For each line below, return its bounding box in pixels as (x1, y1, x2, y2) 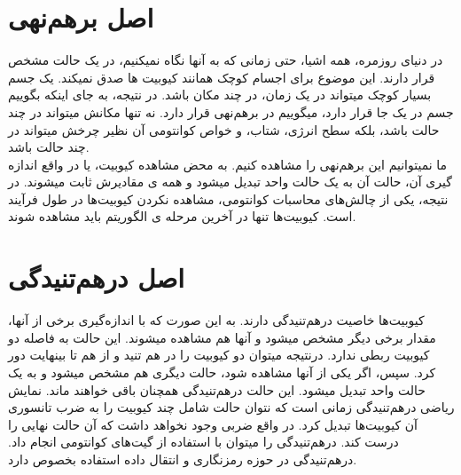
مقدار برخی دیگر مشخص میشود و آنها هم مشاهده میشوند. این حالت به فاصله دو (8, 328, 436, 346)
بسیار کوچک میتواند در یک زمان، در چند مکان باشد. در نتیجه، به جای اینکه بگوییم (8, 85, 432, 104)
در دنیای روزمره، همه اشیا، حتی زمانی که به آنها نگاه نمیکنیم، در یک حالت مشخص (8, 51, 443, 69)
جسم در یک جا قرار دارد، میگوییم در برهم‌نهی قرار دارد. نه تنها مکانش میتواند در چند (8, 102, 454, 121)
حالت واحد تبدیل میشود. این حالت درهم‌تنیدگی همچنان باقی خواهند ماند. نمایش (8, 380, 426, 399)
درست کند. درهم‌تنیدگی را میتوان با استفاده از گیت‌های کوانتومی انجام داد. (8, 432, 399, 451)
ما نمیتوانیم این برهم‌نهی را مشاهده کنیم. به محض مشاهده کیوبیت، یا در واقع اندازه (8, 154, 448, 173)
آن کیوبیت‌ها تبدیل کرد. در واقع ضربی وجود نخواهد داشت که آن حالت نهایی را (8, 415, 418, 433)
